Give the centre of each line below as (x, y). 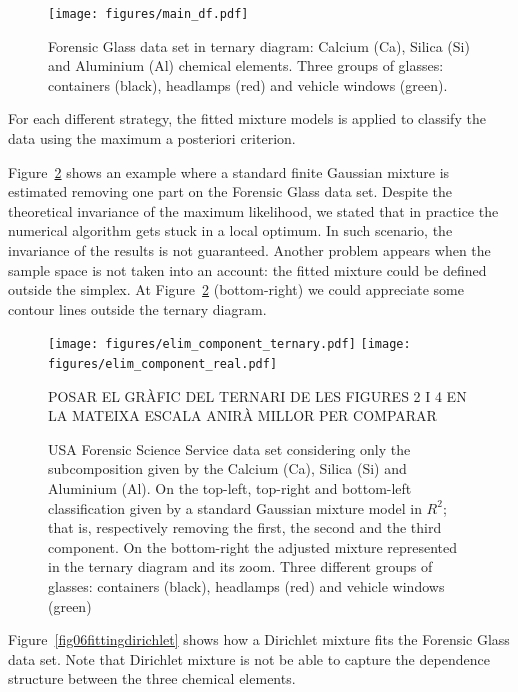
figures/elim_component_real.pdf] (163, 364)
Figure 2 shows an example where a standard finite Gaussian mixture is (229, 171)
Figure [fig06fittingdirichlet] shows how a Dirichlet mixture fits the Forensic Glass (259, 639)
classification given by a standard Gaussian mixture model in (235, 507)
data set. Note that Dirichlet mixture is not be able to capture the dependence (249, 658)
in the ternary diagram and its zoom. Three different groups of (240, 566)
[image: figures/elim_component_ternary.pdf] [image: (229, 344)
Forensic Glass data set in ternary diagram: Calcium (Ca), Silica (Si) (259, 45)
